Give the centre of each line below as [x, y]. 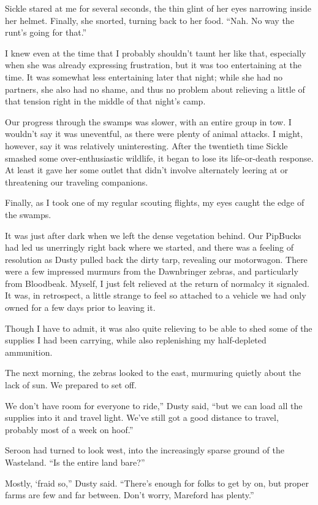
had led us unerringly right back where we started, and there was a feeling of [150, 247]
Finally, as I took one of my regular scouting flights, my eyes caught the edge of [155, 202]
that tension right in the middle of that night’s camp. [105, 101]
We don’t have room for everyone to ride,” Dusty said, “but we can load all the [154, 405]
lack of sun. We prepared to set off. [71, 385]
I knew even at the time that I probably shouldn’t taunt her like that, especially [156, 53]
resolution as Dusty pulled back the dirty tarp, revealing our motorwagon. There [156, 259]
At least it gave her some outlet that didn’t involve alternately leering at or [146, 170]
